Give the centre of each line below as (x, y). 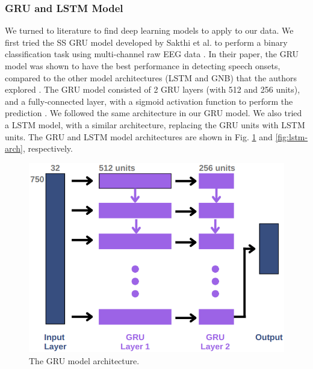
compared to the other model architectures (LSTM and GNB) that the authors (151, 77)
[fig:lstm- (292, 136)
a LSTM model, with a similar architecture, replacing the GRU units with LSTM (155, 124)
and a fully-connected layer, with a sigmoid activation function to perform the (149, 101)
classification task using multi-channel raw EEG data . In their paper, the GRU (152, 54)
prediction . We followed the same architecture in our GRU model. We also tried (153, 113)
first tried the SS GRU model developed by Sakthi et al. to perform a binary (146, 42)
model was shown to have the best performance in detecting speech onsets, (143, 66)
